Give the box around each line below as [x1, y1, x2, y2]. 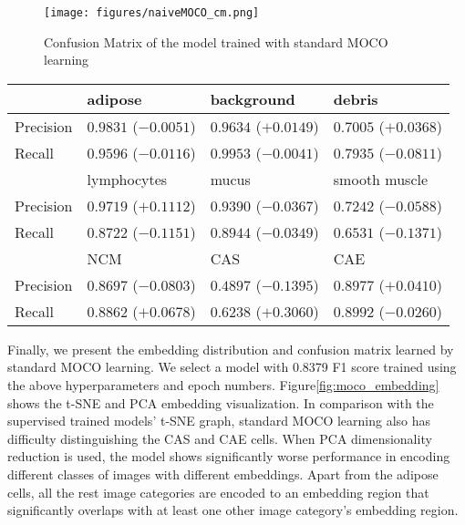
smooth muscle [333, 168, 429, 190]
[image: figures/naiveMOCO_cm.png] [44, 6, 260, 19]
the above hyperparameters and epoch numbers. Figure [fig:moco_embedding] [7, 376, 439, 395]
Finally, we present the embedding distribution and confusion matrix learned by [7, 339, 454, 358]
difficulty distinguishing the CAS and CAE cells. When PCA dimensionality [7, 428, 432, 448]
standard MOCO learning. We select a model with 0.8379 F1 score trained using [7, 357, 457, 376]
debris [333, 87, 378, 109]
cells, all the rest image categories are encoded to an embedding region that [7, 482, 429, 501]
